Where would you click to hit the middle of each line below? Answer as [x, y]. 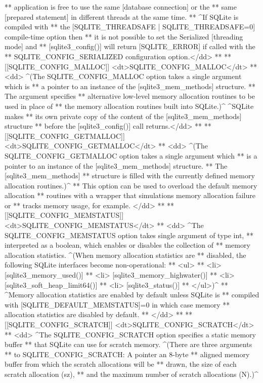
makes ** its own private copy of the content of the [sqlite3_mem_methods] [123, 116]
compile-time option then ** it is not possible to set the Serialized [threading [124, 36]
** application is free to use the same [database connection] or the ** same [121, 7]
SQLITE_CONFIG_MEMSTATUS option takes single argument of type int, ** [129, 235]
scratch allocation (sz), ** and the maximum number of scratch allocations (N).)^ [131, 374]
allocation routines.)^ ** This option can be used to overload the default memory [131, 185]
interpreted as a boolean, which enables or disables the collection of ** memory [127, 245]
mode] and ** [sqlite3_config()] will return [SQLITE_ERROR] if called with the [130, 46]
